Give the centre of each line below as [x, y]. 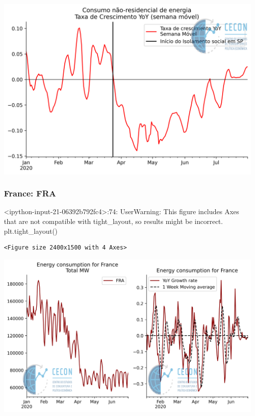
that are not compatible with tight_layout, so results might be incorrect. [114, 221]
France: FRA [30, 193]
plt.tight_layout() [31, 231]
